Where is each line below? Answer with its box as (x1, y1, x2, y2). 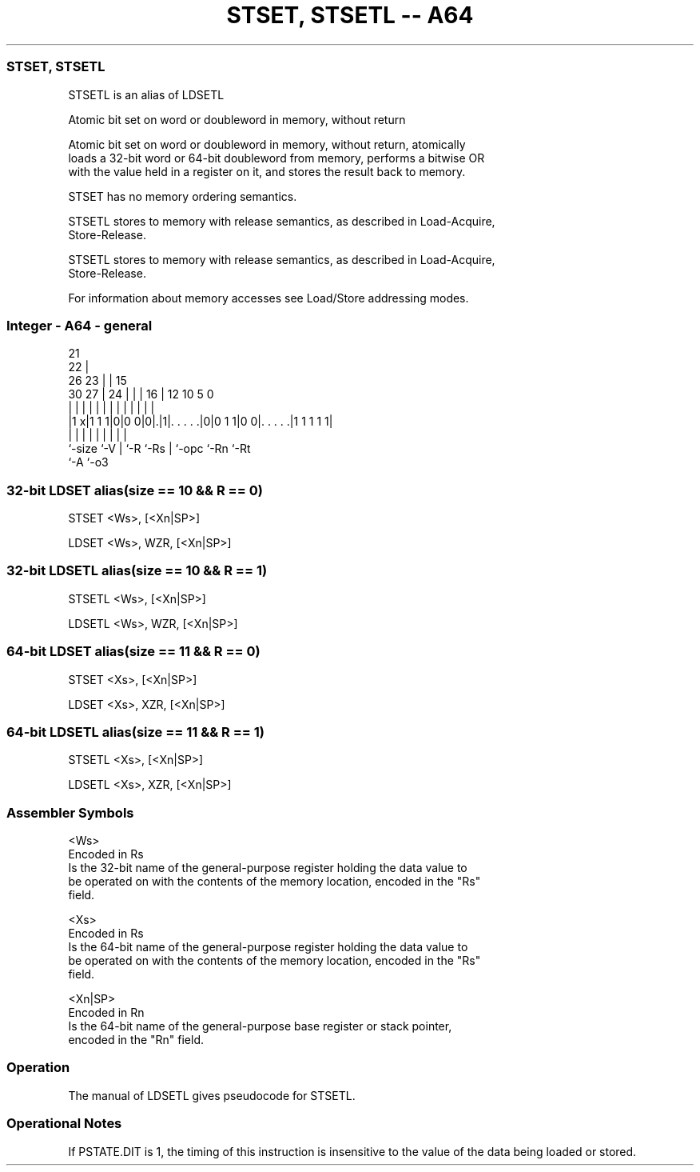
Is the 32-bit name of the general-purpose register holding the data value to (68, 861, 467, 874)
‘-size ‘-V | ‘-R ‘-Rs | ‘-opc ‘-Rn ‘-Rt (68, 442, 251, 456)
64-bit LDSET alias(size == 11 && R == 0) (6, 643, 261, 660)
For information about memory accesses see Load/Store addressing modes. (68, 290, 469, 305)
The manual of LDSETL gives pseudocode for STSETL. (68, 1088, 356, 1102)
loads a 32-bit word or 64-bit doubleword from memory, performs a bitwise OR (68, 150, 485, 165)
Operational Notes (6, 1115, 122, 1132)
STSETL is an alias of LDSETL (68, 87, 225, 102)
